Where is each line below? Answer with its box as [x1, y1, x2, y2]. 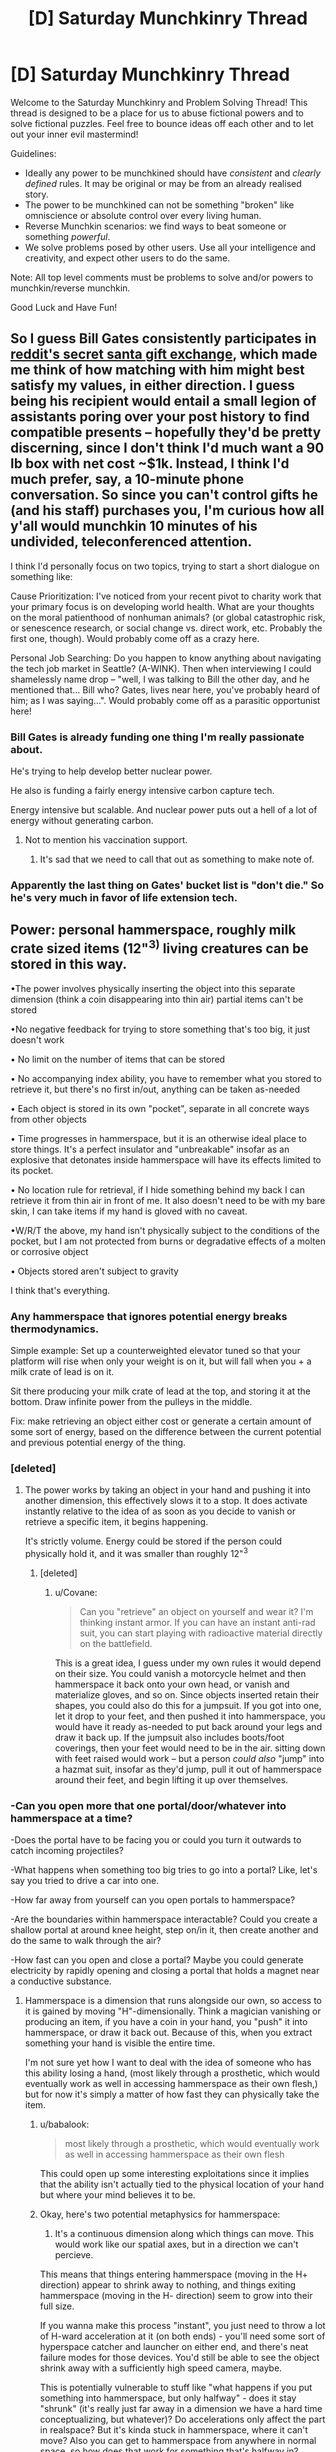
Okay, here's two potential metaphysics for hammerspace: [39, 2208, 281, 2221]
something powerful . [24, 230, 111, 242]
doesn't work [10, 1033, 65, 1046]
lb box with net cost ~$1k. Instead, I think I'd [10, 455, 290, 472]
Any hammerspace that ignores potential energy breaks [10, 1309, 288, 1323]
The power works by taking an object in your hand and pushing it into [24, 1484, 311, 1496]
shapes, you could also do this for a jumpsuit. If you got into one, [54, 1700, 322, 1712]
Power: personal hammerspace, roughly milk [10, 922, 297, 939]
